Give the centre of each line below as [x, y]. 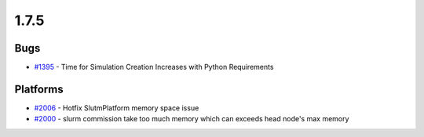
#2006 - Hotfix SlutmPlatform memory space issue [117, 108]
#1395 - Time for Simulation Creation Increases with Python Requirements [154, 67]
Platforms [39, 89]
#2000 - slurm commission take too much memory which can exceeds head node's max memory [192, 119]
